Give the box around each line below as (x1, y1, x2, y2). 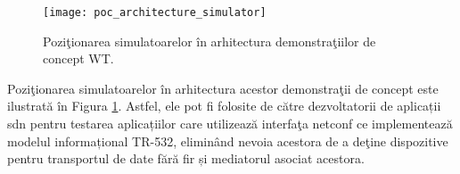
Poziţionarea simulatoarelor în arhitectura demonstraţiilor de (43, 31, 376, 50)
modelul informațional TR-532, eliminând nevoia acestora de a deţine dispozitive (7, 131, 448, 150)
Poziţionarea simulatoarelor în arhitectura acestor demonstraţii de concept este (7, 79, 439, 97)
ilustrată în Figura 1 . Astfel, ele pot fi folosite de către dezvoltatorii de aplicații (7, 96, 441, 115)
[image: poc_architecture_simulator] (43, 6, 267, 19)
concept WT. (43, 49, 114, 68)
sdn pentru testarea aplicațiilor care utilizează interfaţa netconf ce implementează (7, 114, 453, 133)
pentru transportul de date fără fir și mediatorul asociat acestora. (7, 149, 365, 168)
